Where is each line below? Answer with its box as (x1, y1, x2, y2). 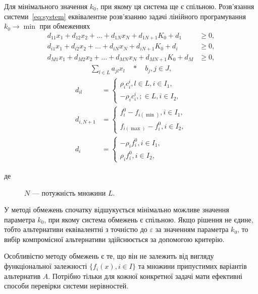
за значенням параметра (155, 224, 229, 234)
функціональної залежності (4, 261, 87, 271)
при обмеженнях (39, 21, 90, 31)
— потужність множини (32, 187, 106, 198)
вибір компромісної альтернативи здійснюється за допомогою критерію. (4, 233, 225, 244)
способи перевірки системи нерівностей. (4, 280, 129, 291)
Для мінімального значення (4, 1, 88, 11)
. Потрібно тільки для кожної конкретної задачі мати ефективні (48, 270, 242, 281)
